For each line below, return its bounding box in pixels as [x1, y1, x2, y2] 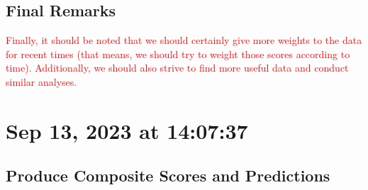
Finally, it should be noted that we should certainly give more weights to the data [6, 33, 362, 47]
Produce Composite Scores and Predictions [6, 164, 330, 186]
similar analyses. [6, 74, 77, 89]
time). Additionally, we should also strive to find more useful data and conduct [6, 60, 349, 75]
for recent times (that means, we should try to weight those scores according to [6, 46, 350, 61]
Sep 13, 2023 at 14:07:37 [6, 116, 248, 145]
